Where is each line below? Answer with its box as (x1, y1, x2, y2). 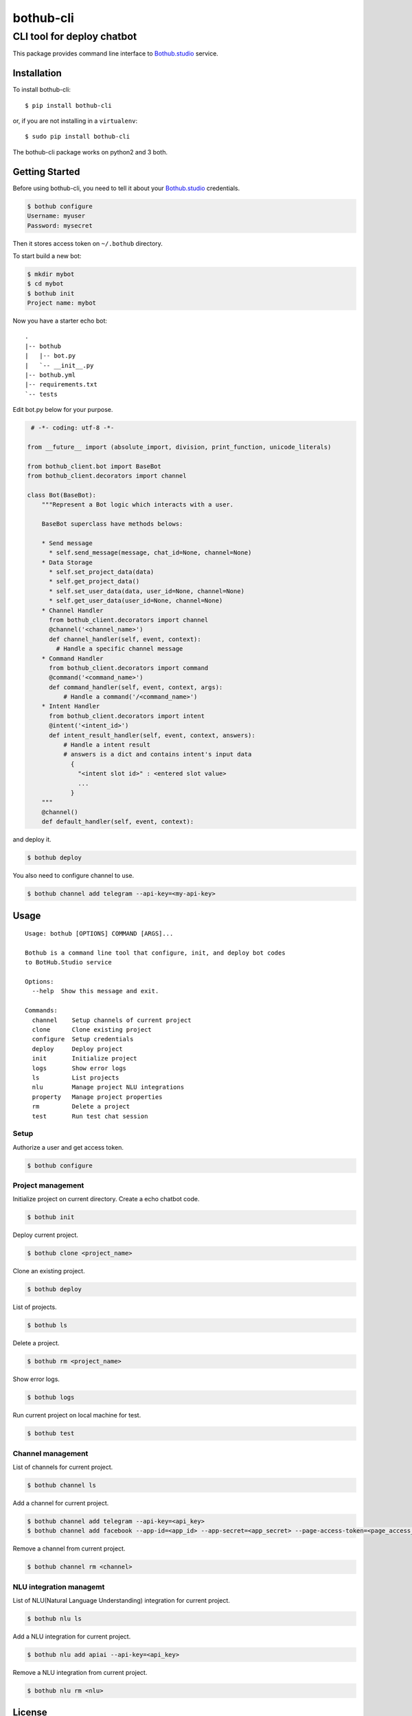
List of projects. (12, 1303, 58, 1311)
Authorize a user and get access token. (12, 1143, 124, 1151)
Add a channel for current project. (12, 1498, 109, 1507)
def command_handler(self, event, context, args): (49, 683, 223, 691)
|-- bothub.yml (25, 371, 76, 379)
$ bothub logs (27, 1393, 75, 1402)
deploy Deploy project (32, 1045, 123, 1053)
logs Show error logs (32, 1064, 127, 1072)
